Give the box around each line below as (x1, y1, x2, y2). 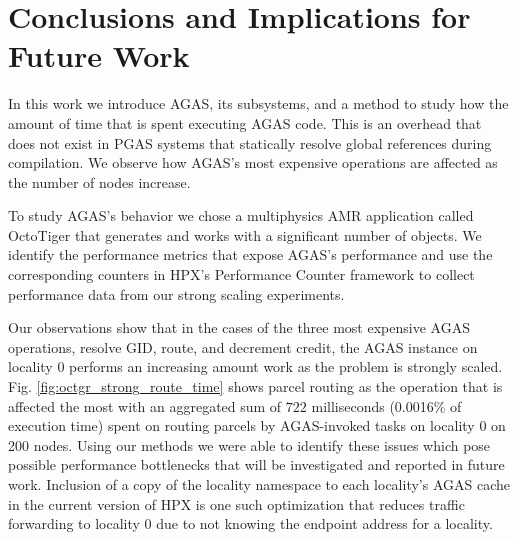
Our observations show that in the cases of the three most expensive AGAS (8, 317, 470, 338)
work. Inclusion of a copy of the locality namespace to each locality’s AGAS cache (8, 474, 510, 494)
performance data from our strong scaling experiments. (8, 283, 345, 304)
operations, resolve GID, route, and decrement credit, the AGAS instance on (8, 336, 478, 357)
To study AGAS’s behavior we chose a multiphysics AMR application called (8, 205, 474, 226)
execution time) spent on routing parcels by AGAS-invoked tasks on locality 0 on (8, 415, 506, 436)
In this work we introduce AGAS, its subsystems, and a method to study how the (8, 93, 509, 114)
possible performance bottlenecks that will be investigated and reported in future (8, 454, 505, 475)
